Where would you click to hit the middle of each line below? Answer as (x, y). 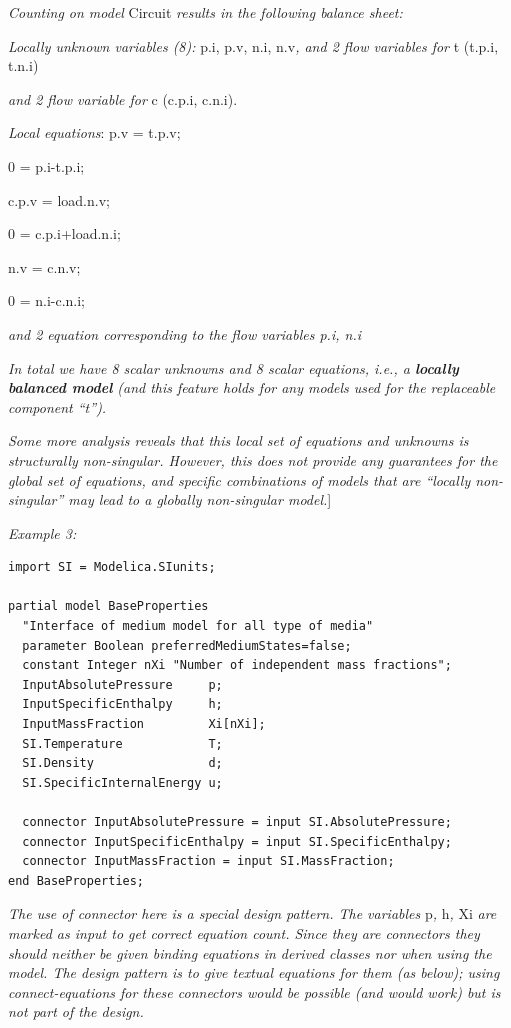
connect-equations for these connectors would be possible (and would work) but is (254, 991)
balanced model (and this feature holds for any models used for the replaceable (252, 387)
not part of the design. (76, 1011)
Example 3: (42, 532)
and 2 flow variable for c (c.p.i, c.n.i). (123, 98)
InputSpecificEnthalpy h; (122, 704)
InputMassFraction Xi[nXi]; (144, 724)
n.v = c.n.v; (44, 266)
